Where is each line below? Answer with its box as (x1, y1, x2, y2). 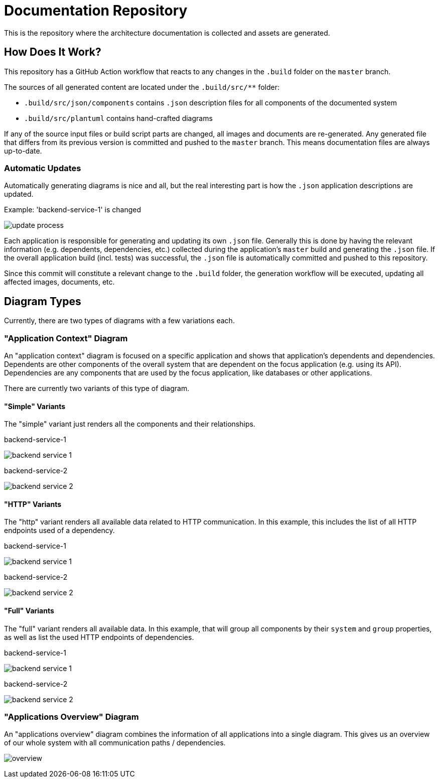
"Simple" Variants (4, 402, 66, 411)
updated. (4, 190, 34, 199)
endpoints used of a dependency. (4, 526, 115, 535)
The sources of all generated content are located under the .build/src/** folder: (4, 82, 280, 91)
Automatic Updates (4, 163, 81, 173)
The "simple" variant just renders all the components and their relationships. (4, 420, 255, 429)
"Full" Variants (4, 606, 54, 615)
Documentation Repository (4, 2, 188, 19)
